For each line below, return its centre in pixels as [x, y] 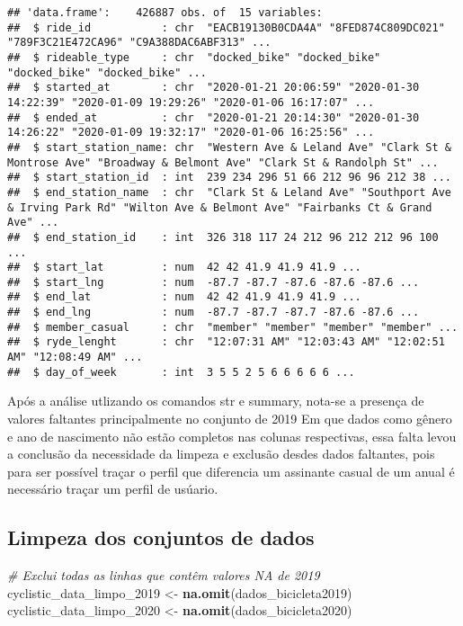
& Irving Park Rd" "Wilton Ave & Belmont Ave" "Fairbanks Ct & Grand [220, 207]
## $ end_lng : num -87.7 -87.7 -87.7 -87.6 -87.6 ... [214, 313]
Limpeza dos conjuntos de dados [161, 537]
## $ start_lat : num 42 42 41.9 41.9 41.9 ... [184, 268]
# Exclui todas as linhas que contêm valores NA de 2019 [164, 575]
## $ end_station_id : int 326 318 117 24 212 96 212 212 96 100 [223, 237]
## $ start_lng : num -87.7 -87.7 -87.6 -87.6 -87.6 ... [214, 282]
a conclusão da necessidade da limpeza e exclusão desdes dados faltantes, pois [221, 454]
